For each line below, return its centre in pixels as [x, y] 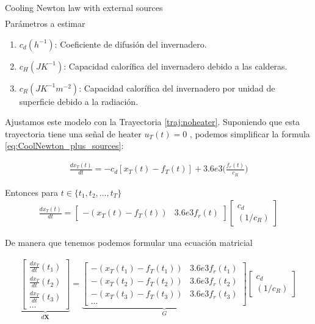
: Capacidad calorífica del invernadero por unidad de [177, 88]
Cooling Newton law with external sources [84, 7]
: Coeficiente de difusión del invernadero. [131, 44]
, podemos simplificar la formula [250, 133]
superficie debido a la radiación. [79, 101]
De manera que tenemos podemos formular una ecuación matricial [129, 243]
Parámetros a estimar [45, 23]
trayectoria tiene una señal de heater [73, 133]
